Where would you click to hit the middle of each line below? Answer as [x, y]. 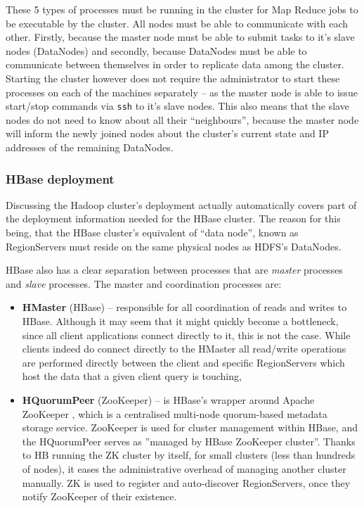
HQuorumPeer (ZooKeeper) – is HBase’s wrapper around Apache [168, 399]
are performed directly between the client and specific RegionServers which [183, 362]
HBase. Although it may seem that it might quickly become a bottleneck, [180, 320]
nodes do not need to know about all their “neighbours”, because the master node [182, 119]
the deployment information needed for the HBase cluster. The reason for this [173, 218]
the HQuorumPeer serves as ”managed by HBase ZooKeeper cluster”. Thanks [189, 441]
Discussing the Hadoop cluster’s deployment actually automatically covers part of [181, 204]
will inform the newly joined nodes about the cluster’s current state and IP [167, 133]
